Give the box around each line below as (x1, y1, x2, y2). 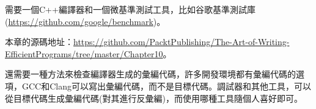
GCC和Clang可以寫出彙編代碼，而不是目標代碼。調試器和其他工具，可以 (21, 79, 311, 92)
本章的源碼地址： (5, 35, 73, 48)
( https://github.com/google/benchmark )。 (5, 15, 166, 27)
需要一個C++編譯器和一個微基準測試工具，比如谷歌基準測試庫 (5, 3, 255, 15)
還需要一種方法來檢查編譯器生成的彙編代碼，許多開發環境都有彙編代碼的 (5, 68, 296, 80)
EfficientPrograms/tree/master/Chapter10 (5, 47, 163, 60)
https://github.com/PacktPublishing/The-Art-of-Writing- (73, 35, 290, 48)
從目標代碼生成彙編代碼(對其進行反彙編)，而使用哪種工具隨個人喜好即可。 (5, 91, 303, 104)
